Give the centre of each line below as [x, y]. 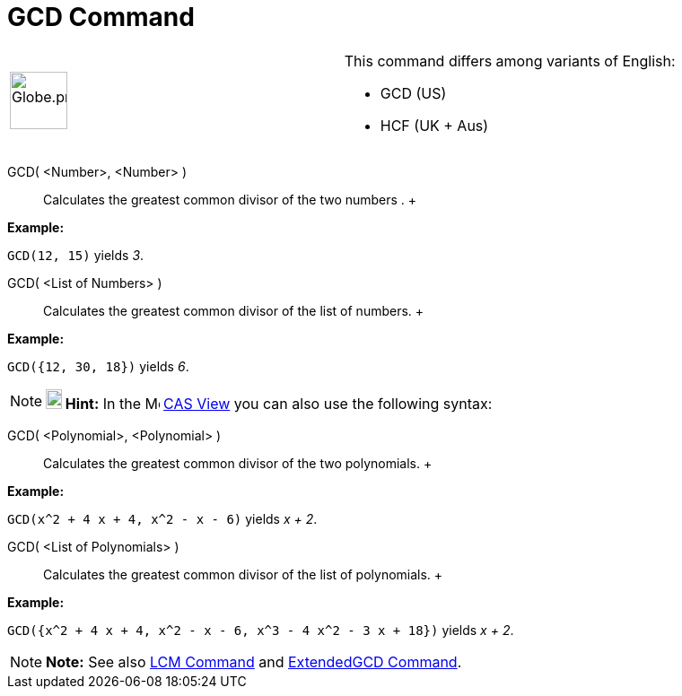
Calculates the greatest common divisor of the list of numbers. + [234, 310]
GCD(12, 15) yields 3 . [76, 255]
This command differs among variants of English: [510, 61]
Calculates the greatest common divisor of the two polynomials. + [238, 463]
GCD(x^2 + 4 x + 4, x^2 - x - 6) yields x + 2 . [162, 518]
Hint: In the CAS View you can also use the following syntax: [279, 403]
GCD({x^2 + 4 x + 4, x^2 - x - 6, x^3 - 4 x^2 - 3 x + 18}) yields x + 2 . [261, 630]
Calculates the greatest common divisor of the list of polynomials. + [243, 574]
